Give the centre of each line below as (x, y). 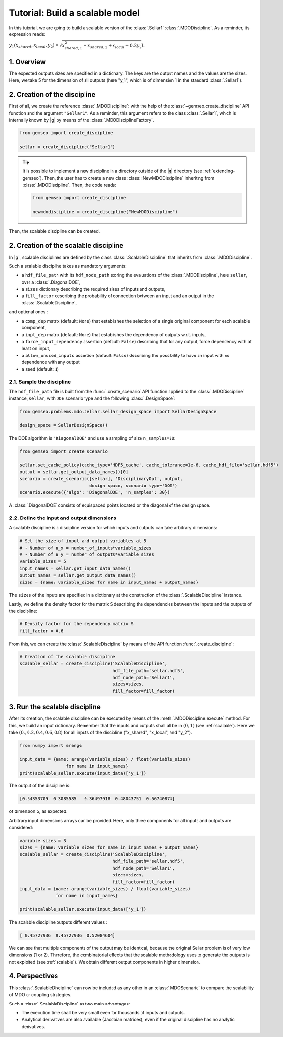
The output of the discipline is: (40, 786)
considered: (21, 828)
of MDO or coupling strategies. (40, 995)
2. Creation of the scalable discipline (66, 245)
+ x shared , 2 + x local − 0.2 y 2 (112, 46)
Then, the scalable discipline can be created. (55, 231)
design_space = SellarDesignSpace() (64, 425)
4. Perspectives (34, 976)
